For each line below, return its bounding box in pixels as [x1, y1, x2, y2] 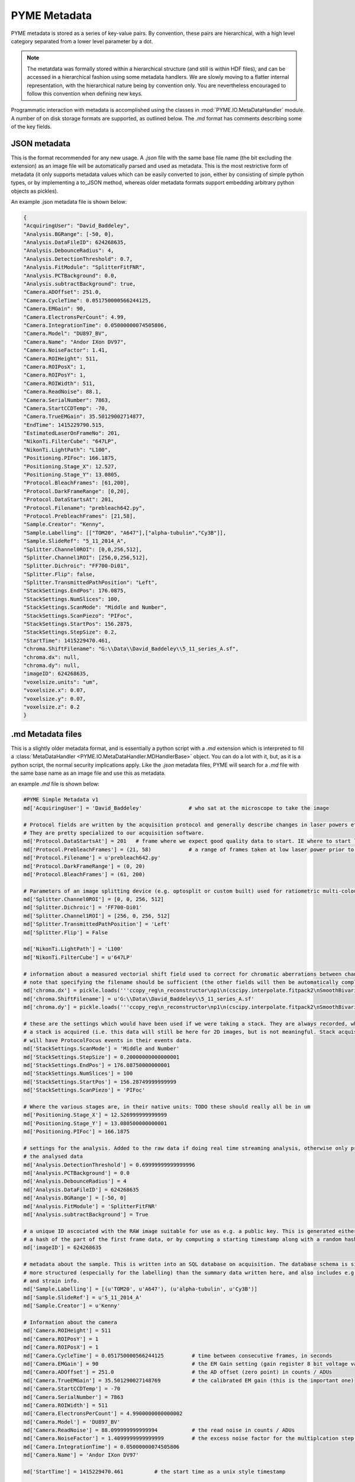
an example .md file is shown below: [11, 780, 100, 788]
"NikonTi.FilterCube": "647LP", [23, 438, 118, 445]
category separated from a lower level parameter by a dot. [11, 37, 153, 44]
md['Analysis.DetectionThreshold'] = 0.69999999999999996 [23, 1161, 195, 1168]
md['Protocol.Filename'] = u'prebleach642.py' [23, 854, 161, 861]
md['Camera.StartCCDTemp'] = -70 [23, 1385, 121, 1392]
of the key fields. [11, 123, 52, 130]
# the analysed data [23, 1153, 83, 1160]
